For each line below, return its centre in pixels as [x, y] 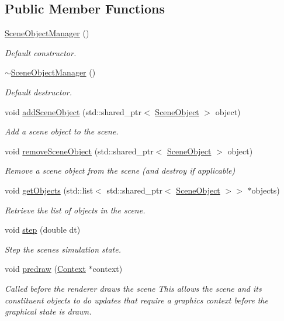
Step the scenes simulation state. [63, 249]
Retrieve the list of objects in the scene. [75, 210]
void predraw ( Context [45, 269]
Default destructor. [39, 92]
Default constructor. [41, 52]
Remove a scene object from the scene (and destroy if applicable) [120, 170]
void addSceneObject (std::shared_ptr [73, 111]
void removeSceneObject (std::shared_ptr [79, 151]
